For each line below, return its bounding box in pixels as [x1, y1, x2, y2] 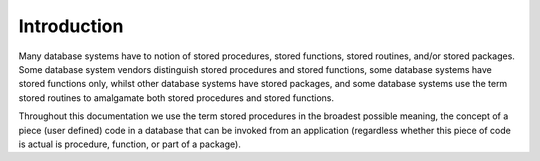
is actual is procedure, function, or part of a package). [18, 138, 242, 150]
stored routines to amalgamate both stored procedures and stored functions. [18, 91, 335, 104]
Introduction [18, 15, 124, 37]
